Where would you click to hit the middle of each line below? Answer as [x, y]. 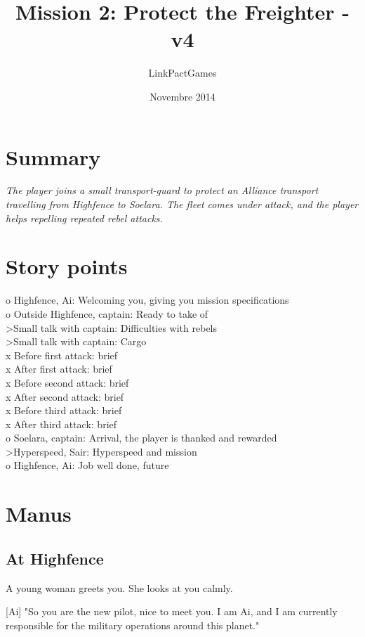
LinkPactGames [182, 73]
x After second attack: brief [65, 396]
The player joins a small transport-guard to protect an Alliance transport [162, 190]
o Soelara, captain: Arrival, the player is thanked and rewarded [141, 438]
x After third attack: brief [61, 424]
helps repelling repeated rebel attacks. [84, 218]
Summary [53, 156]
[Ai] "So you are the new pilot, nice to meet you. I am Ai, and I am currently [172, 611]
